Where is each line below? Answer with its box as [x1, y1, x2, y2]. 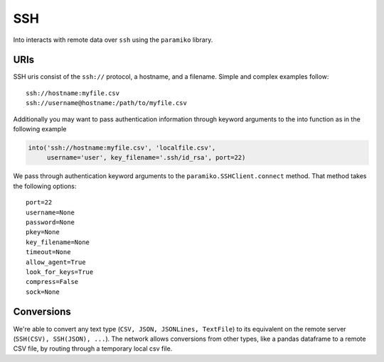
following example [13, 125, 67, 133]
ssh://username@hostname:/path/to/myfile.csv [26, 99, 188, 107]
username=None [26, 208, 75, 216]
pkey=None [26, 228, 60, 236]
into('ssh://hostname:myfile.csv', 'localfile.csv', [28, 144, 216, 152]
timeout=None [26, 248, 71, 256]
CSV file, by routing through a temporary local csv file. [13, 344, 173, 353]
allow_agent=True [26, 258, 86, 266]
